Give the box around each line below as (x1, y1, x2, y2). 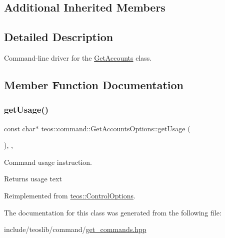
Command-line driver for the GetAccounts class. (4, 52, 152, 63)
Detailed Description (4, 29, 113, 45)
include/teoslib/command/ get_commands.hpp (4, 224, 146, 234)
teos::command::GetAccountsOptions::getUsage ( (41, 123, 190, 133)
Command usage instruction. (4, 156, 92, 167)
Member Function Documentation (4, 77, 184, 92)
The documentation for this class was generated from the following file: (4, 207, 221, 217)
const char (4, 123, 35, 133)
